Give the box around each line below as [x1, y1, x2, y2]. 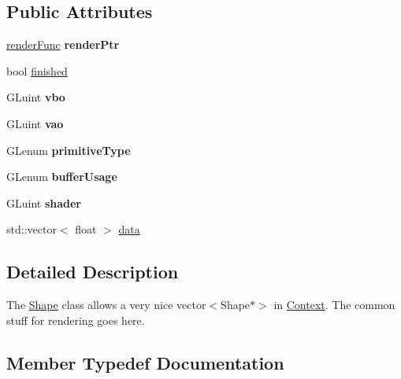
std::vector [6, 221, 57, 237]
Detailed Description [6, 259, 179, 284]
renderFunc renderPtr [6, 36, 120, 53]
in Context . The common [273, 296, 395, 313]
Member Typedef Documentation [6, 350, 284, 374]
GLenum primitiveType [6, 142, 131, 158]
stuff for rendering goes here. [6, 311, 145, 328]
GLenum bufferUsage [6, 168, 117, 185]
